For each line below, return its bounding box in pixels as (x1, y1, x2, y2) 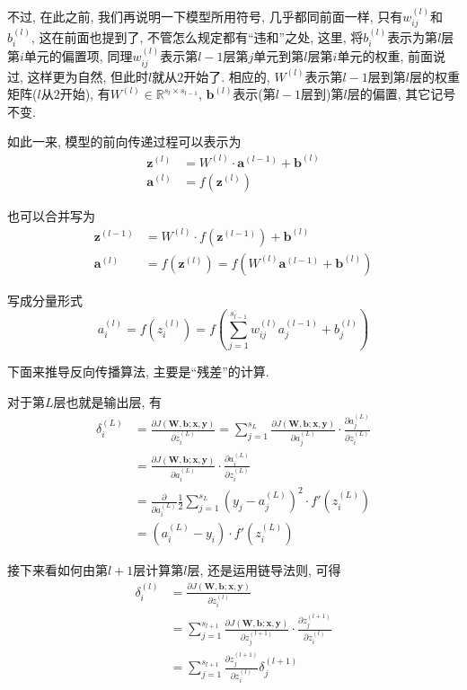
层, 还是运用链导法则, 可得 (187, 561, 341, 579)
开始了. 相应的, (183, 66, 270, 85)
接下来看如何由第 (7, 561, 108, 579)
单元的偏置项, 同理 (23, 47, 133, 66)
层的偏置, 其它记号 (347, 84, 456, 103)
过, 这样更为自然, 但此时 (7, 66, 149, 85)
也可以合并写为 (7, 206, 95, 225)
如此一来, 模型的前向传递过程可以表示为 (7, 132, 242, 151)
